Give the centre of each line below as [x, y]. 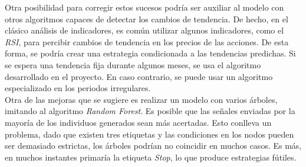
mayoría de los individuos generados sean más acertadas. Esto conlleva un [138, 122]
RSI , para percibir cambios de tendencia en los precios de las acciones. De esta [147, 41]
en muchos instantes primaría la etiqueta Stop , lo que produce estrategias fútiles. [151, 157]
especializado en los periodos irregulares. [78, 88]
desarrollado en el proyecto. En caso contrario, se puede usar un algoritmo [139, 76]
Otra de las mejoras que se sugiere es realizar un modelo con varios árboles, [141, 99]
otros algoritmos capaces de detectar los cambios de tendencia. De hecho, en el [147, 19]
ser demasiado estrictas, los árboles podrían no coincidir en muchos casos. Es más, [153, 146]
